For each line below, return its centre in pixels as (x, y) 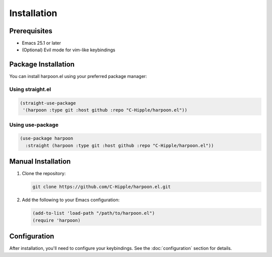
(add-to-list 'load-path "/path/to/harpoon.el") (94, 213)
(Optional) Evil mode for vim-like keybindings (69, 50)
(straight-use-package (48, 103)
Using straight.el (30, 90)
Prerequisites (31, 31)
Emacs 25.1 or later (42, 43)
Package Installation (42, 65)
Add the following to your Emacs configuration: (71, 200)
